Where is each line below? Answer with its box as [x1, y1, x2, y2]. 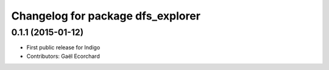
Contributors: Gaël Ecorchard [26, 52, 100, 60]
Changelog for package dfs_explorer [11, 9, 201, 23]
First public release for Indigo [26, 44, 101, 51]
